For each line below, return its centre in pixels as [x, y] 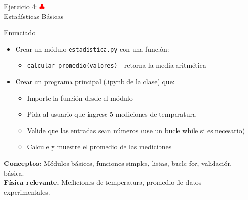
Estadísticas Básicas [34, 16]
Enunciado [20, 32]
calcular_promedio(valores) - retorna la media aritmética [116, 65]
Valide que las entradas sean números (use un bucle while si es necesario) [136, 130]
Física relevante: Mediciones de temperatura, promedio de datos [103, 182]
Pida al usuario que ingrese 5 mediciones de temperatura [112, 114]
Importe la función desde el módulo [80, 98]
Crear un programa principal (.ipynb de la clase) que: [95, 82]
